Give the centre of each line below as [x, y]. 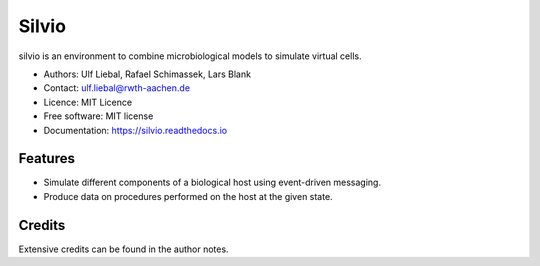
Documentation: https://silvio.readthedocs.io [135, 130]
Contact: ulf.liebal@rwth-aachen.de [116, 88]
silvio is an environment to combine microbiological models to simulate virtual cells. [190, 56]
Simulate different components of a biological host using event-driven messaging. [212, 182]
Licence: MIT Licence [88, 102]
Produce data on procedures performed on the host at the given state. [188, 196]
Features [46, 158]
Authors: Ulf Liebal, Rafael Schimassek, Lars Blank [147, 74]
